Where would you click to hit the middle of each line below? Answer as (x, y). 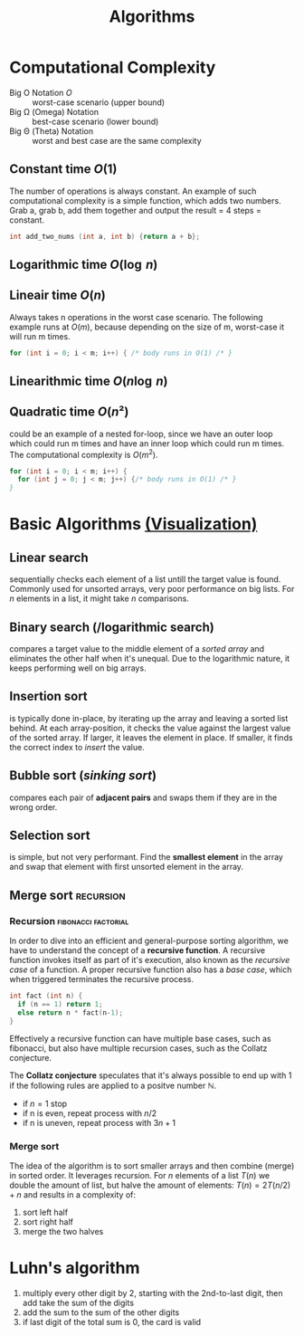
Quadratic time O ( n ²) (69, 412)
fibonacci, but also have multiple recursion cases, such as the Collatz (138, 1048)
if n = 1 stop (45, 1103)
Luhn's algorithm (75, 1268)
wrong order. (33, 806)
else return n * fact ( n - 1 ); (71, 1012)
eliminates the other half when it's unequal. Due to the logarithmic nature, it (150, 658)
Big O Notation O (41, 92)
